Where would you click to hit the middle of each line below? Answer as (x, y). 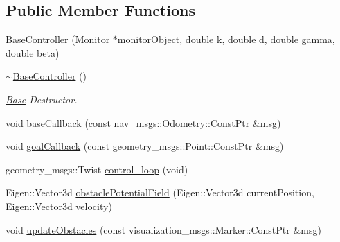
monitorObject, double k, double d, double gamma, (226, 39)
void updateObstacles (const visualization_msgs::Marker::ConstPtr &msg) (163, 229)
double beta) (33, 52)
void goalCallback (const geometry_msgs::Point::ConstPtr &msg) (145, 146)
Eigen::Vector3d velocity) (59, 206)
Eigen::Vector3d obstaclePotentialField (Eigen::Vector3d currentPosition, (160, 192)
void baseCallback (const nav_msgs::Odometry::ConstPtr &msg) (143, 122)
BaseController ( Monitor (58, 39)
